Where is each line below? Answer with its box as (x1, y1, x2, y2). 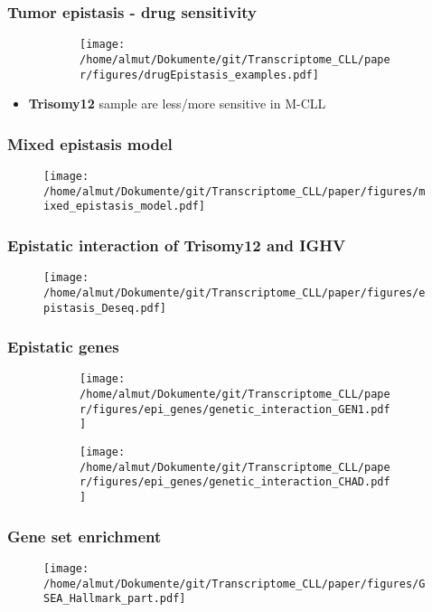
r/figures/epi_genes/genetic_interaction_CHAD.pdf (80, 475, 390, 489)
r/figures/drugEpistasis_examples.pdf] (80, 68, 319, 81)
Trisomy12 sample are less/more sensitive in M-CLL (28, 94, 326, 113)
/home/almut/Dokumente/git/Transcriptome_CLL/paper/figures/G (43, 577, 426, 590)
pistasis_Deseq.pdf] (43, 301, 167, 315)
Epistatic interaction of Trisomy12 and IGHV (7, 233, 346, 256)
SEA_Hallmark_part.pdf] (43, 592, 186, 606)
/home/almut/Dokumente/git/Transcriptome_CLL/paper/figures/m (43, 184, 426, 198)
